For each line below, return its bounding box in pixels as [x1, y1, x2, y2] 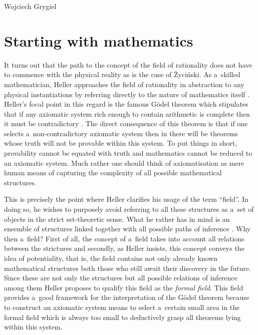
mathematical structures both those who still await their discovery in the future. [4, 262, 251, 273]
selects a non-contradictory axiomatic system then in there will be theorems [4, 128, 238, 138]
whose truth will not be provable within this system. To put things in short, [4, 138, 237, 148]
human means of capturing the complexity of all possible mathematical [4, 167, 222, 178]
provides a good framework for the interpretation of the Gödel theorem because [4, 292, 249, 302]
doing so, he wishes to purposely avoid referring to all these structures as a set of [4, 204, 254, 214]
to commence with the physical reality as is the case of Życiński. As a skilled [4, 69, 240, 80]
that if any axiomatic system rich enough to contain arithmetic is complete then [4, 108, 250, 119]
